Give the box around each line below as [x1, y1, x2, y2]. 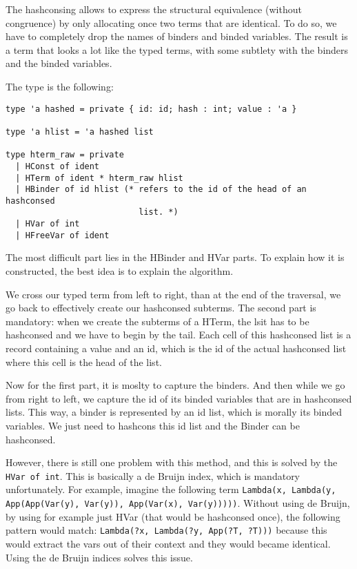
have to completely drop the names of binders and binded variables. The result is [6, 29, 348, 44]
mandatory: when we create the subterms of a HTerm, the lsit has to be [6, 314, 309, 328]
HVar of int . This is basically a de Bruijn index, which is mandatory [6, 468, 300, 483]
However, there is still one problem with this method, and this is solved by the [6, 455, 338, 470]
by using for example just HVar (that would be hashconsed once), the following [6, 509, 340, 523]
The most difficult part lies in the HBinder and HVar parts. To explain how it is [6, 250, 345, 264]
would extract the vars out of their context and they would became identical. [6, 536, 331, 550]
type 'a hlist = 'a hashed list [6, 126, 154, 137]
